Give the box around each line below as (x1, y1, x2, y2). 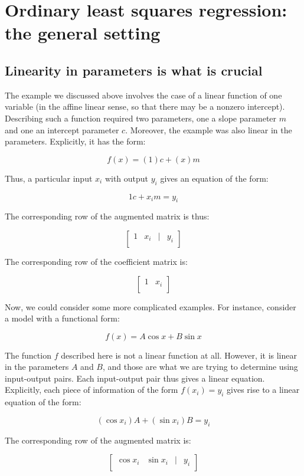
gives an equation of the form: (160, 172, 269, 184)
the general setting (5, 21, 161, 45)
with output (104, 172, 149, 184)
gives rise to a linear (227, 383, 300, 396)
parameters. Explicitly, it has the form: (5, 135, 146, 147)
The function (5, 349, 51, 361)
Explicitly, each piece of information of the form (5, 383, 178, 396)
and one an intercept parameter (5, 123, 119, 136)
